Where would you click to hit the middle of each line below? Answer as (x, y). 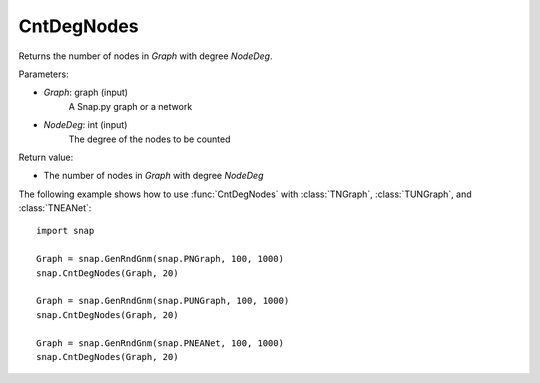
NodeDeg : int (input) (85, 125)
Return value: (46, 157)
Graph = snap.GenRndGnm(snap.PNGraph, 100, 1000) (160, 259)
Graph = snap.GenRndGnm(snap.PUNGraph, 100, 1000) (163, 301)
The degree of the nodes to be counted (149, 139)
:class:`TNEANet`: (55, 208)
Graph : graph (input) (86, 92)
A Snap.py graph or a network (130, 106)
